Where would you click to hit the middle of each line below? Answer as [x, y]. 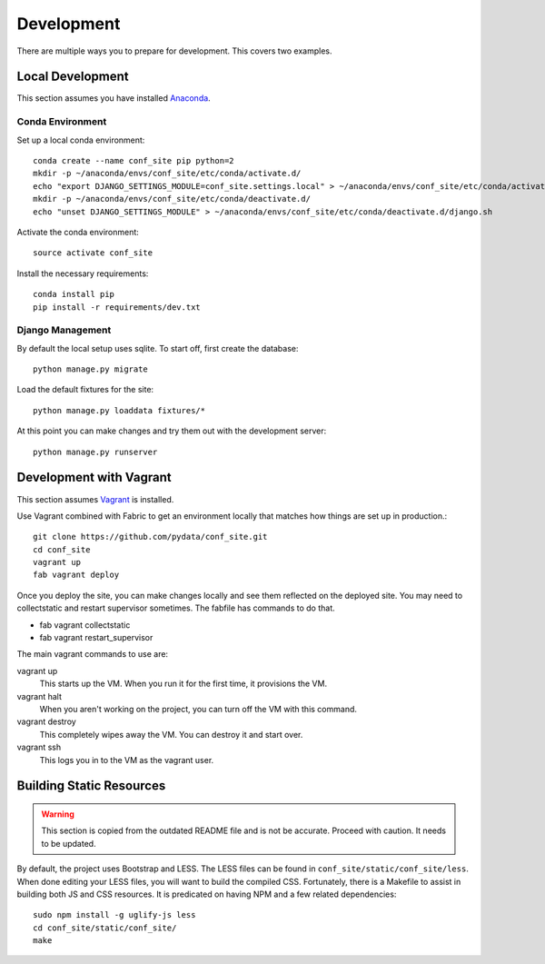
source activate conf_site [93, 253]
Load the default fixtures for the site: [85, 390]
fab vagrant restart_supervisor [96, 638]
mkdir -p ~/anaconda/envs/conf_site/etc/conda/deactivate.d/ [172, 199]
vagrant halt [40, 696]
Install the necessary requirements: [83, 273]
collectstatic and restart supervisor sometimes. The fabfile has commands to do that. [176, 608]
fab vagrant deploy [76, 575]
